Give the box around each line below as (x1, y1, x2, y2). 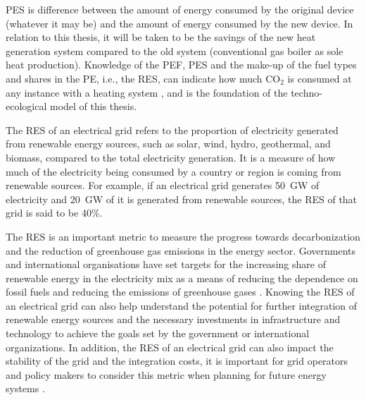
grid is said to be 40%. (6, 205, 103, 220)
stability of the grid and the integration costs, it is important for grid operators (6, 353, 348, 368)
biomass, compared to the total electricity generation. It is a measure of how (6, 150, 336, 164)
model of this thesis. (49, 99, 137, 114)
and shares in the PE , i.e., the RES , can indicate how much (6, 71, 263, 85)
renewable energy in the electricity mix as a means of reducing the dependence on (6, 270, 358, 285)
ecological (6, 99, 47, 114)
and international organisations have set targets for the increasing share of (6, 257, 326, 272)
